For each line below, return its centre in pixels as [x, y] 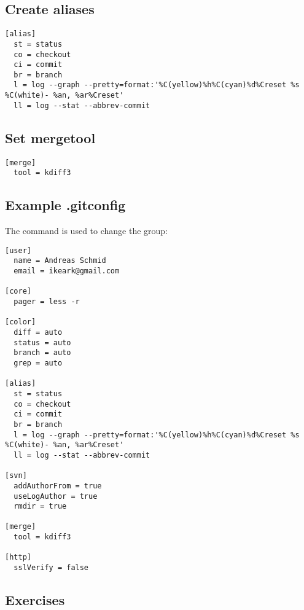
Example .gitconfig [65, 205]
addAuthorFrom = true [58, 486]
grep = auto [38, 363]
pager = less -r [47, 302]
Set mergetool [50, 137]
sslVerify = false [51, 568]
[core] [18, 291]
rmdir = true [40, 506]
